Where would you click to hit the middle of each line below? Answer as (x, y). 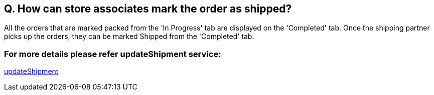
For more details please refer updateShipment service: (113, 54)
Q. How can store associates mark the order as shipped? (148, 9)
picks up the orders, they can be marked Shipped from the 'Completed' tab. (129, 36)
